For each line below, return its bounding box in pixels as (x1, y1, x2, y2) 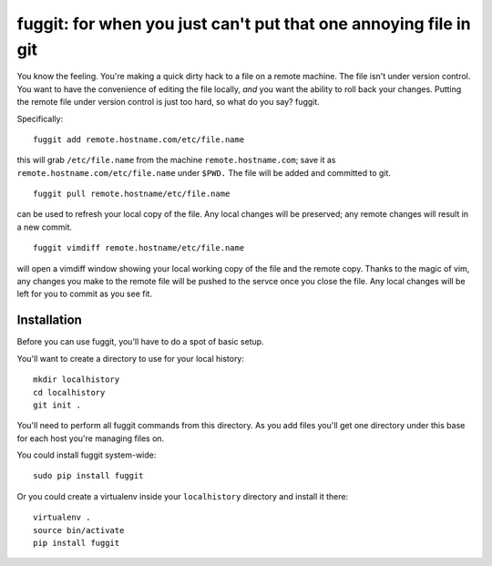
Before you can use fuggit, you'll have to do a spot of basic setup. (16, 336, 264, 347)
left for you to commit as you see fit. (16, 288, 153, 300)
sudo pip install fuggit (33, 470, 144, 481)
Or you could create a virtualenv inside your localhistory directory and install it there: (16, 490, 349, 501)
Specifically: (16, 113, 64, 124)
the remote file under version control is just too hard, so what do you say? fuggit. (16, 97, 321, 108)
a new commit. (16, 221, 73, 232)
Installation (16, 313, 82, 328)
